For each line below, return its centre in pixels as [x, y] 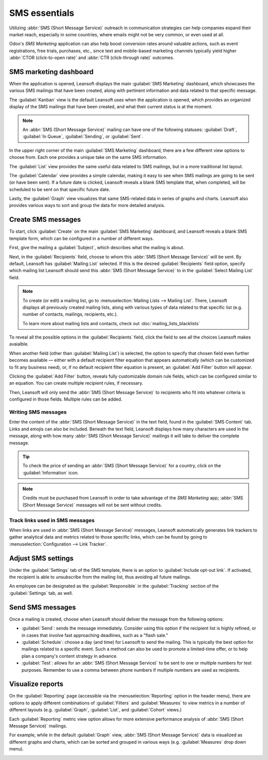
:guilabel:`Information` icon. [51, 473]
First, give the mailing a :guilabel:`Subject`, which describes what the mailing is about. [97, 248]
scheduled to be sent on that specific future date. [60, 189]
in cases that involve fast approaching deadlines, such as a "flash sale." [95, 635]
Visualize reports [36, 684]
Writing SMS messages [38, 412]
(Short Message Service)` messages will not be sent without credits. [92, 505]
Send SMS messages [43, 607]
